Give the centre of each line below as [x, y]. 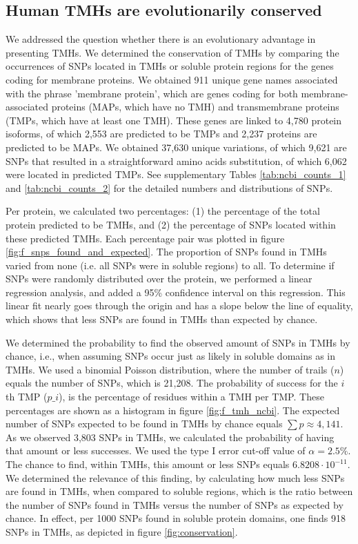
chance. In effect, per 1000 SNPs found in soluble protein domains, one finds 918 [176, 518]
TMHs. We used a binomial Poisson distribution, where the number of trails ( [170, 369]
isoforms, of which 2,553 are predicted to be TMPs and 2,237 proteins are [161, 134]
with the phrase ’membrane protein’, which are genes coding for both [152, 93]
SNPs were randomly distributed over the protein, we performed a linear [159, 279]
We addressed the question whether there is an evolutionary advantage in [161, 39]
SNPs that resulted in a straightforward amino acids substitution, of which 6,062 [176, 161]
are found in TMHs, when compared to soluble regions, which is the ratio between [179, 491]
